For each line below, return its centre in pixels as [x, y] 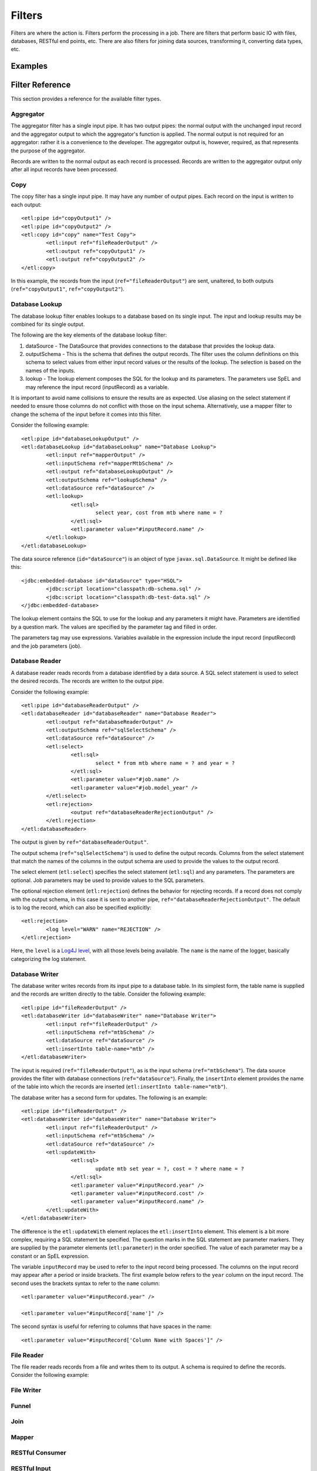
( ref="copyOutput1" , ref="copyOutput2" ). [68, 289]
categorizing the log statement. [49, 959]
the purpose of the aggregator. [48, 151]
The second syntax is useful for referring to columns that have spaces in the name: [111, 1326]
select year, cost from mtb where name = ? [159, 513]
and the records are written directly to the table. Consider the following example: [108, 994]
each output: [26, 204]
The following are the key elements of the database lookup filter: [89, 335]
